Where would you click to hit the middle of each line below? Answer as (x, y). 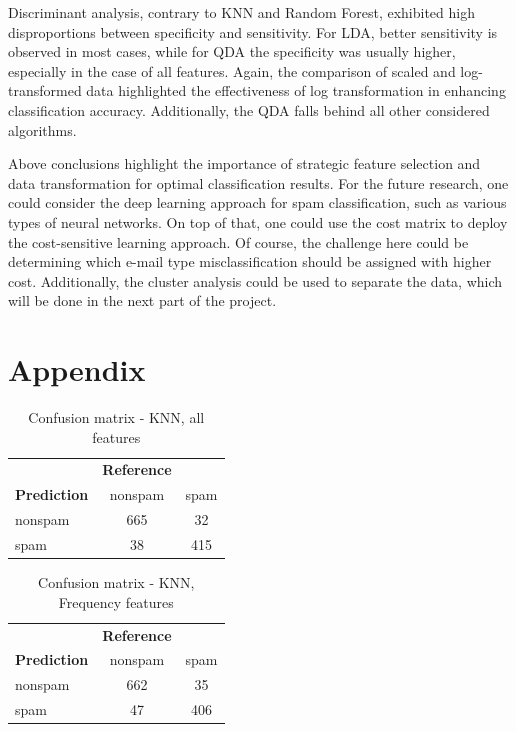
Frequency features (116, 601)
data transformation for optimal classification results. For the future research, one (258, 182)
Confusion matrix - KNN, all (116, 417)
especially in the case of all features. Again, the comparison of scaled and (232, 70)
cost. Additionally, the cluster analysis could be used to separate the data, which (255, 280)
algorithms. (42, 129)
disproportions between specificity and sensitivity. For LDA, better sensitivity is (253, 31)
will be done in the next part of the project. (142, 300)
